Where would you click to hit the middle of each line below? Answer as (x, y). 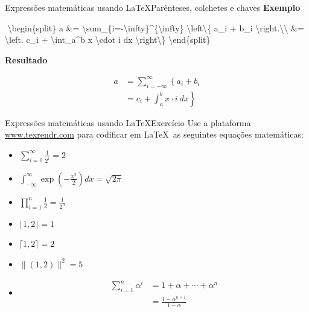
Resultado (26, 59)
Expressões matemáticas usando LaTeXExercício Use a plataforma (128, 122)
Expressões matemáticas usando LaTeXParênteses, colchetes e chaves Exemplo (153, 7)
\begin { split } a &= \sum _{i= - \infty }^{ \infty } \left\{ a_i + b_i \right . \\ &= (156, 27)
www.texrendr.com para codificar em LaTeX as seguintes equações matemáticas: (154, 134)
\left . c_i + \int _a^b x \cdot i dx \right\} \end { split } (108, 40)
